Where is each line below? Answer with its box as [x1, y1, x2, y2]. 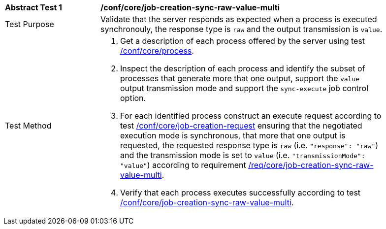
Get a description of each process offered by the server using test [120, 36, 365, 46]
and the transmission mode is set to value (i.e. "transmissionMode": [120, 150, 365, 160]
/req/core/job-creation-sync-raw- [248, 160, 374, 170]
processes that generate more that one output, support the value [120, 73, 360, 83]
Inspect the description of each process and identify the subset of [120, 64, 365, 73]
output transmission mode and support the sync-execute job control [120, 83, 369, 93]
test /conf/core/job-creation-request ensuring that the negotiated [120, 121, 362, 131]
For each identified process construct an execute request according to [120, 111, 382, 121]
